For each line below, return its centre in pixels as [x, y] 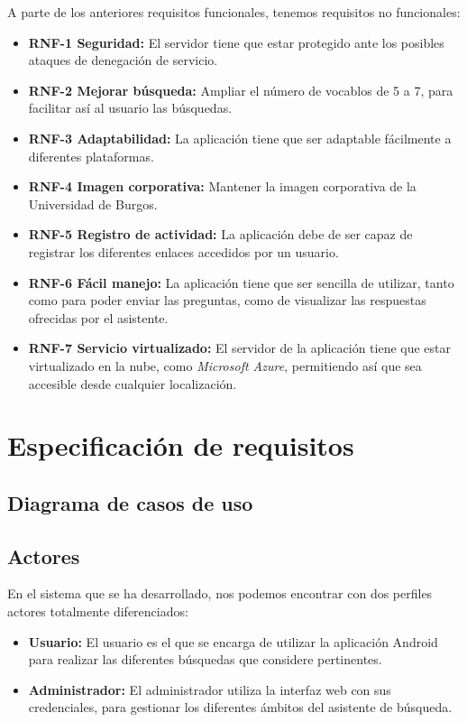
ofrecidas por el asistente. [98, 317]
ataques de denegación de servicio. [123, 60]
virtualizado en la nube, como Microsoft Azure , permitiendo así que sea [225, 365]
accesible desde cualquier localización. [133, 383]
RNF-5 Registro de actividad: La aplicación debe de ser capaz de [220, 234]
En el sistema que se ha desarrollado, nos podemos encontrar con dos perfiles [220, 593]
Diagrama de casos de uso [130, 502]
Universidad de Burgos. [93, 204]
